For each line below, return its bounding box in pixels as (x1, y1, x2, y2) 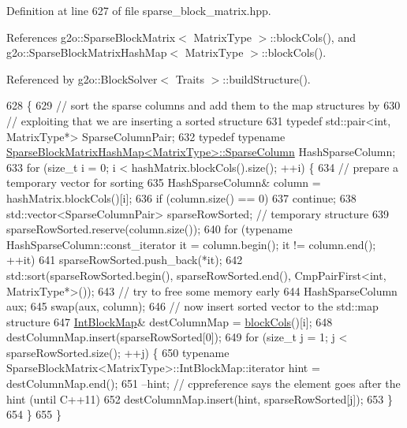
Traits (175, 70, 205, 87)
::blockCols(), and (270, 28, 356, 45)
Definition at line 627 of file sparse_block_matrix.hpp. (6, 2, 271, 18)
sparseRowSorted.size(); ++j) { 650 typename (6, 344, 230, 360)
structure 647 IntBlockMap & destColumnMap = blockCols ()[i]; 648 (6, 313, 333, 329)
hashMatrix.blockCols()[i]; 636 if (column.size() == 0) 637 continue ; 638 (6, 189, 357, 206)
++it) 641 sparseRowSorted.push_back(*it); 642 (6, 251, 243, 268)
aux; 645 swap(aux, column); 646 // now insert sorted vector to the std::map (6, 298, 379, 314)
